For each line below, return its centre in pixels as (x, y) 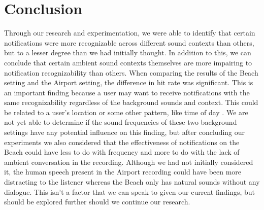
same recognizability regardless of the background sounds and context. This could (131, 102)
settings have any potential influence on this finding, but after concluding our (125, 132)
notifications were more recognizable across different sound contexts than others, (129, 42)
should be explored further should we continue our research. (97, 202)
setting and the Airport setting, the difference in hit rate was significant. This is (129, 82)
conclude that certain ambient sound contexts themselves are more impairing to (128, 62)
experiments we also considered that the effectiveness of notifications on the (122, 142)
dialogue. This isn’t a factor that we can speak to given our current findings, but (129, 191)
